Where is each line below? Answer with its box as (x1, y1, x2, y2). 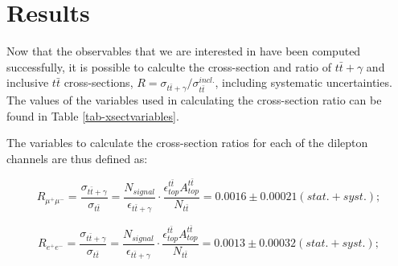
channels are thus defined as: (6, 149, 148, 166)
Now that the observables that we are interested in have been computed (6, 43, 361, 59)
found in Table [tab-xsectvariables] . (6, 107, 179, 124)
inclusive (6, 74, 49, 91)
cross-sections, (64, 74, 133, 91)
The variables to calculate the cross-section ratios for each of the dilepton (6, 134, 368, 151)
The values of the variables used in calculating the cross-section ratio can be (6, 92, 382, 108)
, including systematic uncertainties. (215, 74, 392, 91)
